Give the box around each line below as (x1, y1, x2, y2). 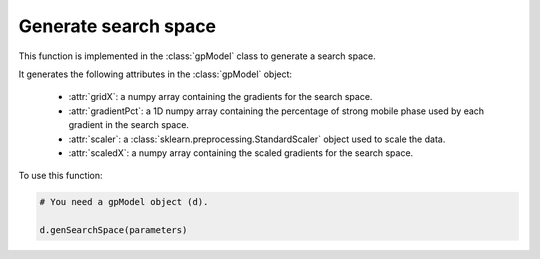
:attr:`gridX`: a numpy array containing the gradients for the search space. (68, 91, 373, 103)
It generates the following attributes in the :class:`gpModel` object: (18, 68, 293, 80)
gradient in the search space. (68, 119, 190, 131)
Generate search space (18, 15, 217, 37)
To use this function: (18, 170, 104, 182)
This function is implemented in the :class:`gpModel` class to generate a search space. (18, 50, 376, 62)
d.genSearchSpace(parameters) (39, 225, 188, 236)
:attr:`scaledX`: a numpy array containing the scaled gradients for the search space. (68, 146, 414, 159)
